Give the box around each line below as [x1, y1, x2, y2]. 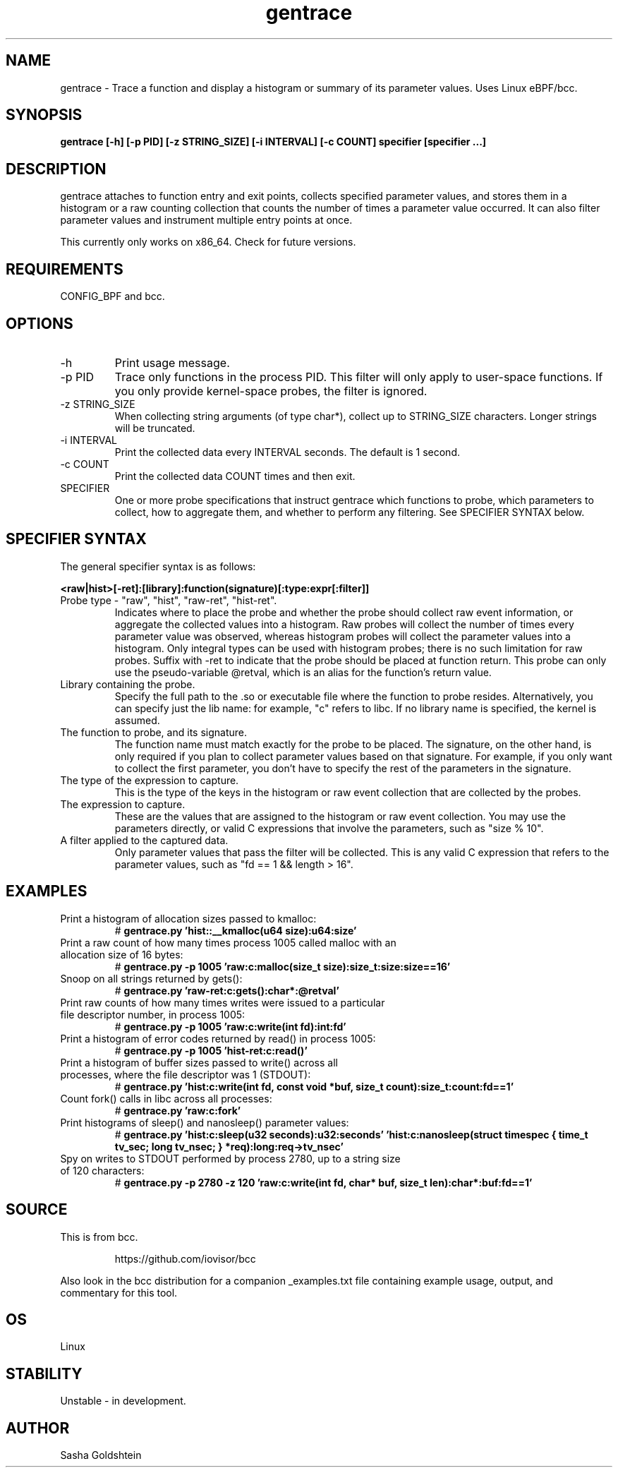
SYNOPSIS [6, 106, 83, 124]
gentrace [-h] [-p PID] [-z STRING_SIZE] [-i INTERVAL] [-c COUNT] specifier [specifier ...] [60, 136, 487, 148]
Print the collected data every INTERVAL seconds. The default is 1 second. [114, 445, 460, 458]
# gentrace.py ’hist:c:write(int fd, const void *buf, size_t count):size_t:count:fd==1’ [114, 1080, 514, 1093]
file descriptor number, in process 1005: [60, 1008, 246, 1021]
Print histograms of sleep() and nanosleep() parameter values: [60, 1116, 349, 1129]
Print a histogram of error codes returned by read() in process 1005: [60, 1032, 376, 1045]
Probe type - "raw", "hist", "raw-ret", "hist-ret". [60, 594, 277, 606]
